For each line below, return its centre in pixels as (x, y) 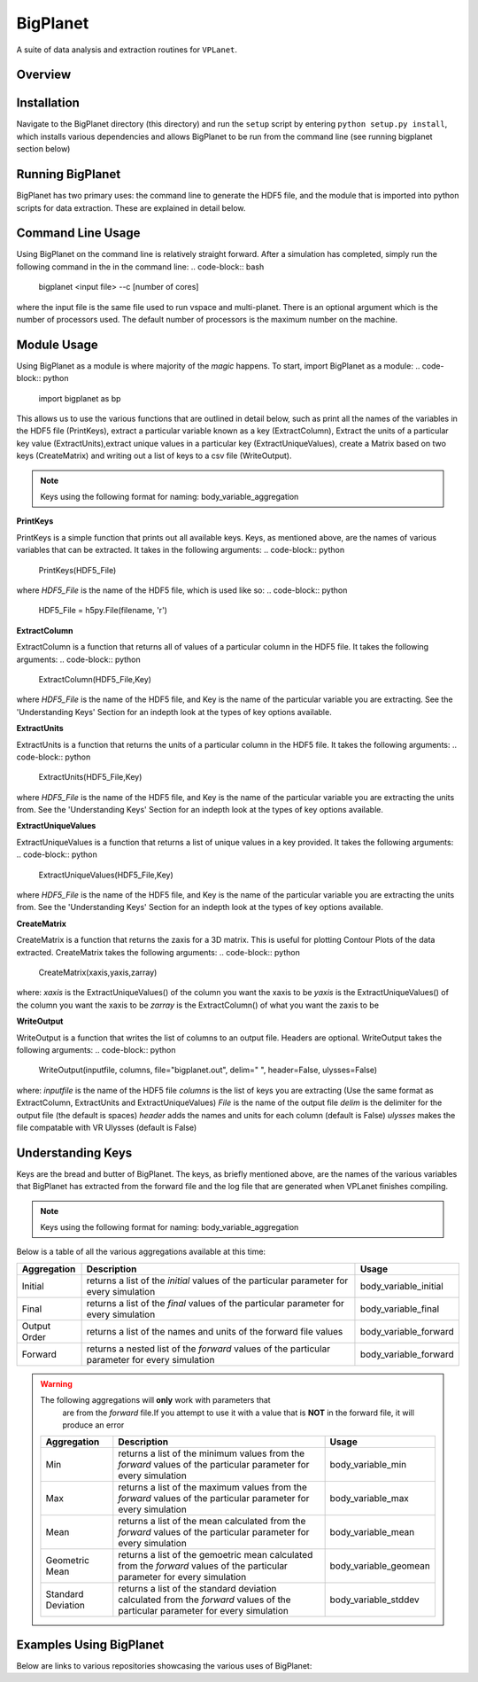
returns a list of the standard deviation (197, 1589)
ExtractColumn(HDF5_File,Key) (95, 679)
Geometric (68, 1561)
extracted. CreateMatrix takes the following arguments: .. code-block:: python (158, 952)
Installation (48, 103)
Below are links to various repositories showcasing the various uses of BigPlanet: (164, 1665)
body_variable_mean (372, 1532)
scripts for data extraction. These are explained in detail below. (131, 207)
